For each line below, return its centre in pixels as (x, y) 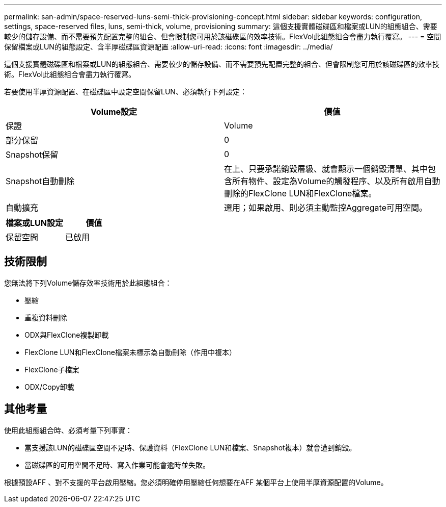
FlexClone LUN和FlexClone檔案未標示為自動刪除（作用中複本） (130, 352)
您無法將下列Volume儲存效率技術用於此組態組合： (88, 283)
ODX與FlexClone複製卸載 (67, 335)
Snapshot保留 (32, 155)
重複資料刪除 (46, 317)
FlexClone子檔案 (52, 369)
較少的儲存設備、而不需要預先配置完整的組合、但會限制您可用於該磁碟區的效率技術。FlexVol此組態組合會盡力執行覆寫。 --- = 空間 (223, 36)
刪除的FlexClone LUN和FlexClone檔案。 (300, 193)
